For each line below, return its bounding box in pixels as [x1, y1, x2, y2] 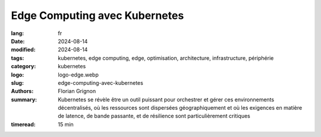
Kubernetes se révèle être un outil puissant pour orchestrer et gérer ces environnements [58, 95, 275, 103]
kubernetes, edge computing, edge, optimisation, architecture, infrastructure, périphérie [58, 54, 274, 62]
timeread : [11, 120, 36, 128]
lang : [11, 30, 24, 37]
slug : [11, 79, 24, 86]
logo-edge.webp [58, 71, 99, 78]
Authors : [11, 88, 34, 95]
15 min [58, 120, 74, 128]
